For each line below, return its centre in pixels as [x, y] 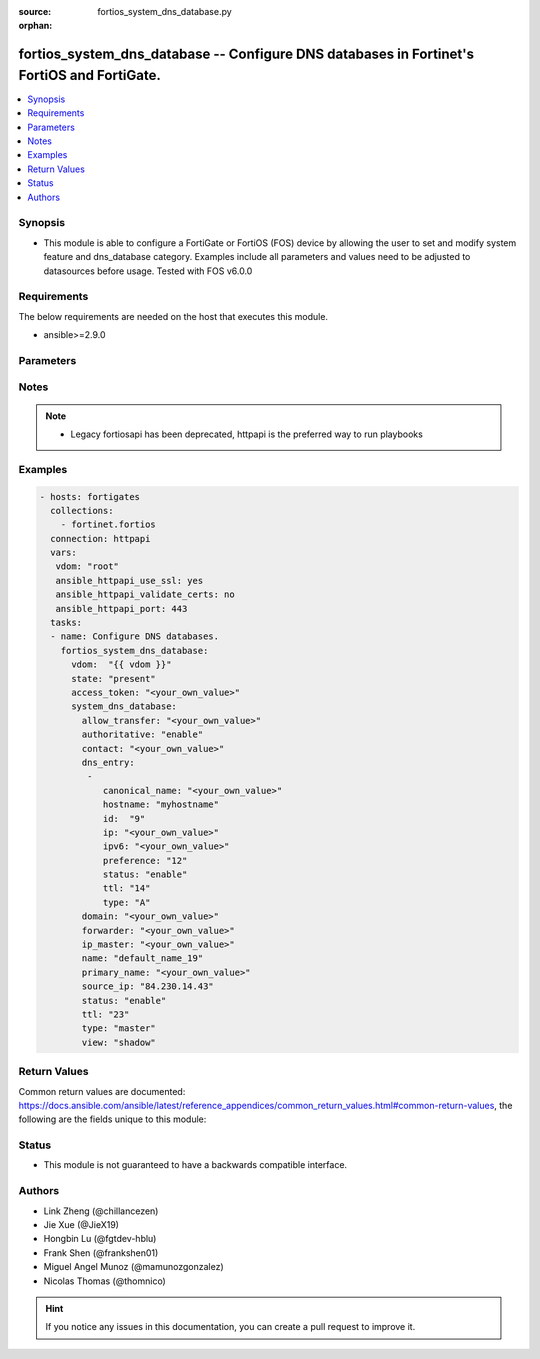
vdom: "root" [87, 566]
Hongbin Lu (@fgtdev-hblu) [100, 1239]
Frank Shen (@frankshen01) [101, 1252]
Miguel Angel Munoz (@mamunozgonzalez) [133, 1267]
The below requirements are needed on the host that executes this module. [173, 316]
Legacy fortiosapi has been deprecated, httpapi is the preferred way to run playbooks [247, 434]
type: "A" [126, 902]
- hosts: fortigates [89, 496]
